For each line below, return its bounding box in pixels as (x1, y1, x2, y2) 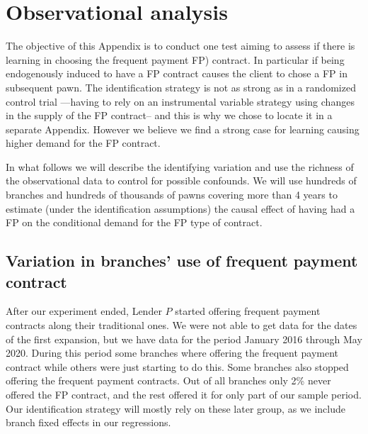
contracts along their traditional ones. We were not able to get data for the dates (6, 318, 357, 333)
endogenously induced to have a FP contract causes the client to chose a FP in (6, 66, 347, 81)
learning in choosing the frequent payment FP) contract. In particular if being (6, 52, 345, 67)
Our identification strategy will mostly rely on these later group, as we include (6, 401, 346, 416)
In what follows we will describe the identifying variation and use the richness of (6, 159, 354, 174)
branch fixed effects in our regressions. (6, 415, 171, 430)
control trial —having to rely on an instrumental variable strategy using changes (6, 94, 355, 108)
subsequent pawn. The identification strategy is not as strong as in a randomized (6, 79, 356, 94)
